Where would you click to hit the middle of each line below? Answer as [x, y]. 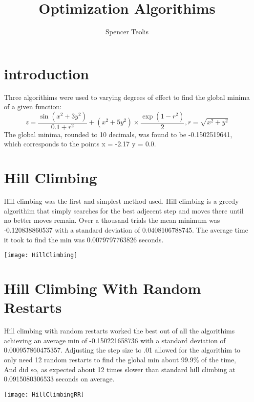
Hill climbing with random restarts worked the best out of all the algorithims [119, 331]
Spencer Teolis [127, 32]
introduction [47, 73]
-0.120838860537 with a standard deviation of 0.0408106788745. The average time [126, 229]
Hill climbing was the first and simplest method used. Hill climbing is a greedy [121, 201]
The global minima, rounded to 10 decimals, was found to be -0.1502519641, [118, 134]
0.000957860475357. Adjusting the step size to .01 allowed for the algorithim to [122, 350]
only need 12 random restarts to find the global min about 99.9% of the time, [120, 359]
